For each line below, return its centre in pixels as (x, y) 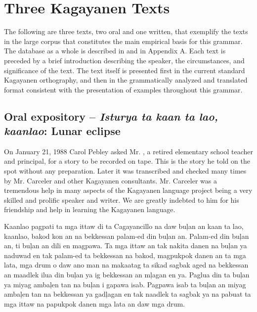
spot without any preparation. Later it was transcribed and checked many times (125, 171)
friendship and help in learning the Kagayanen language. (90, 209)
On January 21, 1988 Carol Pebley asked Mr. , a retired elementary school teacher (129, 151)
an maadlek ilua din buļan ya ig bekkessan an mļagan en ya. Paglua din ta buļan (127, 274)
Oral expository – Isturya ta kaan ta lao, (111, 116)
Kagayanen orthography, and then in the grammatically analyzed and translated (126, 80)
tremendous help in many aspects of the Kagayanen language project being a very (128, 190)
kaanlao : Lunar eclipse (62, 131)
